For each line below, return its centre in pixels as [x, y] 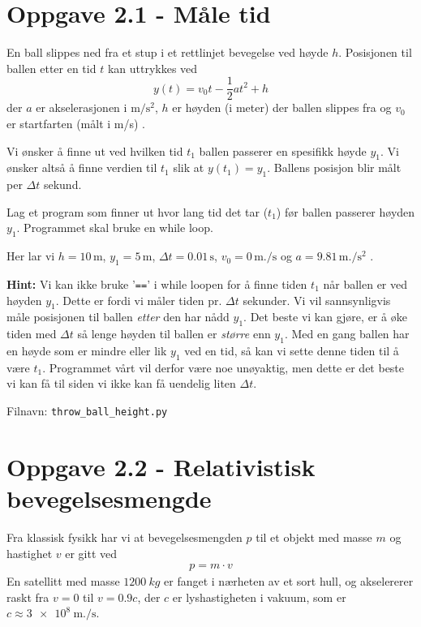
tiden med [32, 334]
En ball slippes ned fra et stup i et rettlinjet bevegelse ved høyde [168, 52]
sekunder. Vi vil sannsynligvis [317, 300]
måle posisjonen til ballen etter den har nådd [118, 317]
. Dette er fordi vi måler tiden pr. [139, 300]
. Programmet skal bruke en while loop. [115, 228]
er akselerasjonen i [82, 107]
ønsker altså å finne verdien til [82, 167]
